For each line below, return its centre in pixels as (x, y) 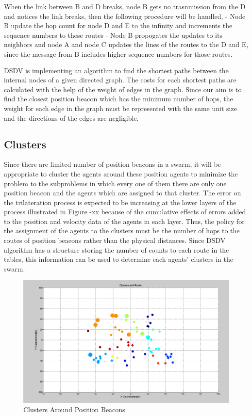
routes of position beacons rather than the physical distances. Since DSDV (115, 240)
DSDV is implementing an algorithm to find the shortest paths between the (116, 70)
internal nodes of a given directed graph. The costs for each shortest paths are (120, 80)
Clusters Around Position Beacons (74, 409)
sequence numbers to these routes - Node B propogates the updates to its (113, 35)
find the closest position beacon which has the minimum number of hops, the (118, 99)
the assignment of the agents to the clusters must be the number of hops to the (122, 231)
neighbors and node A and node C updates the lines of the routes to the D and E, (126, 44)
